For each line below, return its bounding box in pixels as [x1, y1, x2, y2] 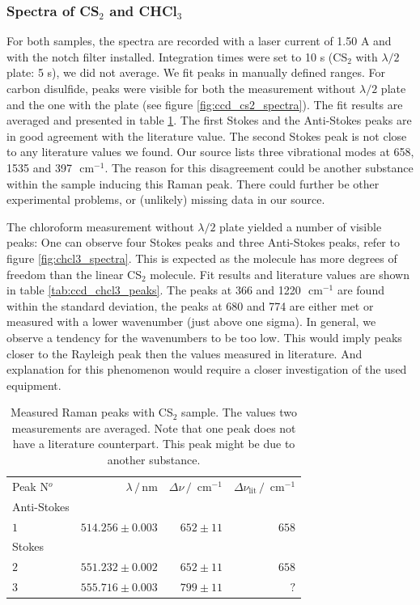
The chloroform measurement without [6, 218, 194, 235]
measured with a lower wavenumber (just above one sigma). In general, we [6, 313, 376, 330]
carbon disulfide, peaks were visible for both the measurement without [6, 80, 356, 96]
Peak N [12, 477, 49, 494]
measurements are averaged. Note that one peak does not [11, 419, 296, 436]
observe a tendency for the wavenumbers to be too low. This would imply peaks [6, 328, 402, 345]
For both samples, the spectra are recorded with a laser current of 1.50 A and [6, 32, 392, 49]
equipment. [6, 376, 62, 393]
